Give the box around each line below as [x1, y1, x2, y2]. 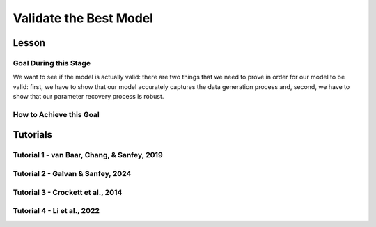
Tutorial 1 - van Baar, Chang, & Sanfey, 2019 [13, 150, 163, 160]
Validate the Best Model [13, 10, 153, 26]
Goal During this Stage [13, 58, 91, 68]
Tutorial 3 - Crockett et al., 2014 [13, 187, 123, 197]
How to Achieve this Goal [13, 109, 100, 119]
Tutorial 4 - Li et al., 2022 [13, 206, 100, 216]
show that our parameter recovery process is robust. [13, 93, 164, 101]
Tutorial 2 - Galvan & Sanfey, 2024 [13, 169, 132, 178]
